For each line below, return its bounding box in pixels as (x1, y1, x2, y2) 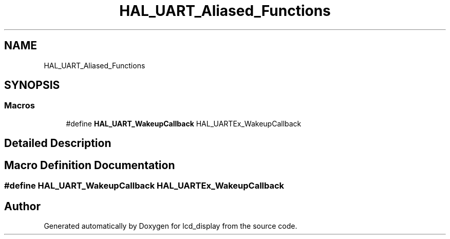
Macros (4, 100, 35, 111)
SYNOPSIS (4, 79, 60, 92)
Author (4, 199, 41, 213)
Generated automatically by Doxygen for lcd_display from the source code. (44, 221, 297, 230)
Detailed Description (4, 137, 111, 150)
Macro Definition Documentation (4, 158, 175, 172)
